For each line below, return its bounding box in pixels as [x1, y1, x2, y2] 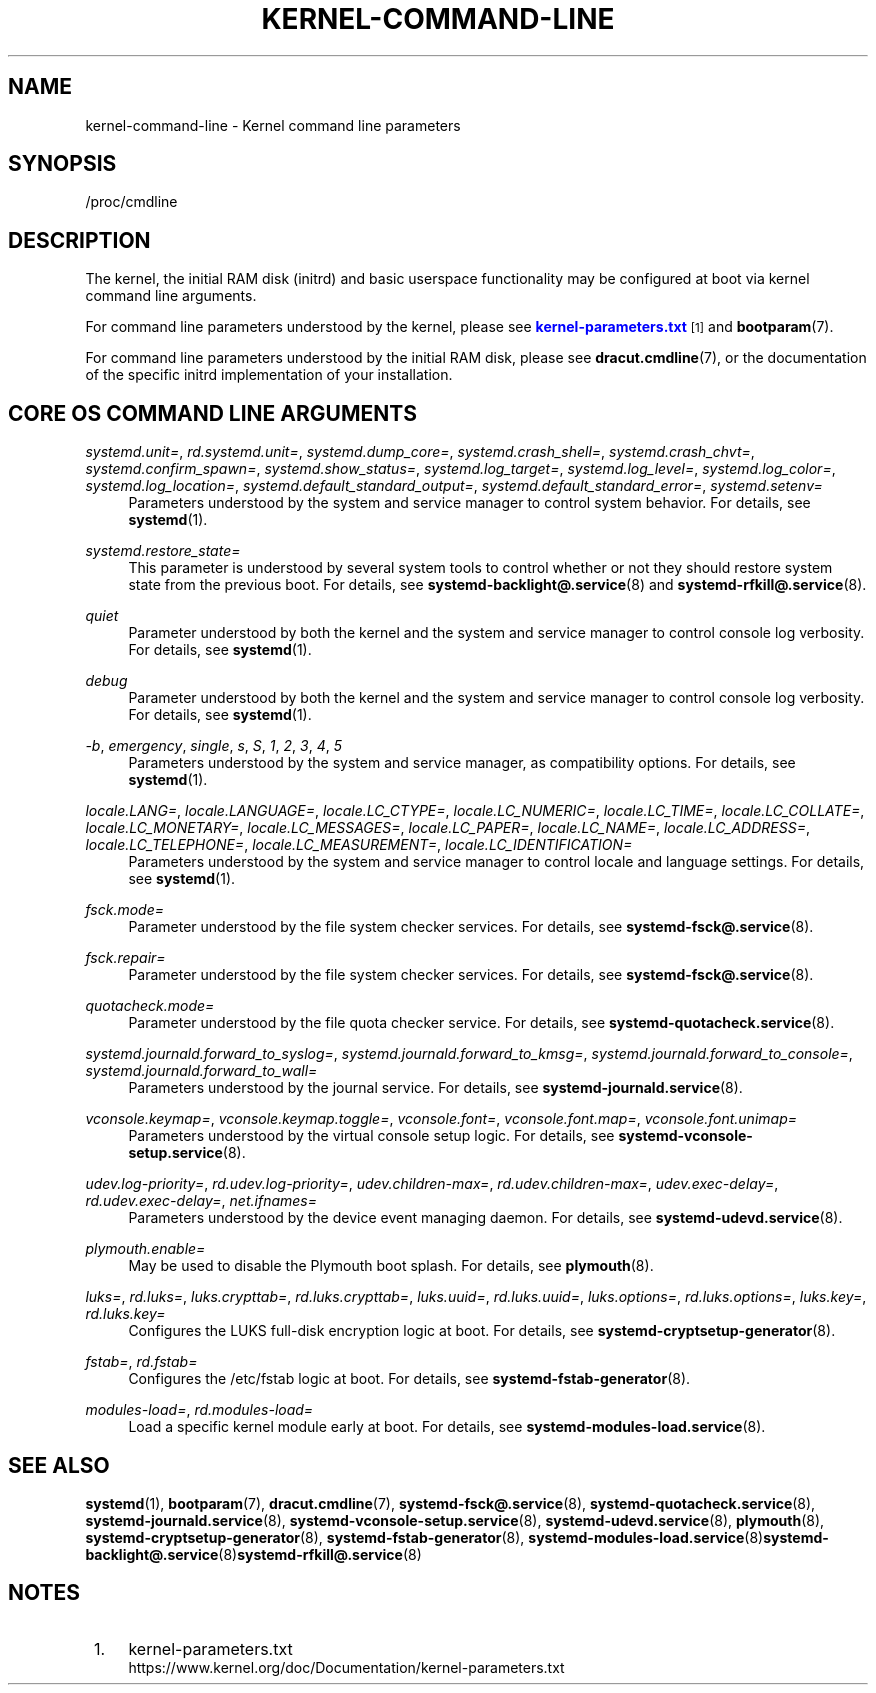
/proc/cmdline [85, 193, 178, 211]
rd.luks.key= [85, 1305, 166, 1323]
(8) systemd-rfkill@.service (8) [218, 1545, 422, 1563]
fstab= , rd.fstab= [85, 1353, 198, 1371]
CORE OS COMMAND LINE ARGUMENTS [8, 400, 417, 426]
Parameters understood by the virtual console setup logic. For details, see [128, 1127, 615, 1145]
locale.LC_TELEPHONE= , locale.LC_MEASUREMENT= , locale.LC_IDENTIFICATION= [85, 836, 633, 854]
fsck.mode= [85, 901, 164, 919]
